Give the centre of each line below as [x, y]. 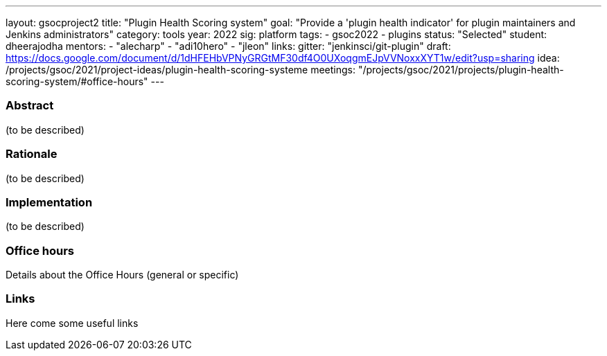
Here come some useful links [72, 323]
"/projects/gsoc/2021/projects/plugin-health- [461, 70]
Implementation [49, 202]
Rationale [32, 154]
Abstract [30, 106]
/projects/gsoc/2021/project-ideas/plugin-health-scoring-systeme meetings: [181, 70]
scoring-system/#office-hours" [77, 81]
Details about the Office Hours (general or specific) [122, 275]
